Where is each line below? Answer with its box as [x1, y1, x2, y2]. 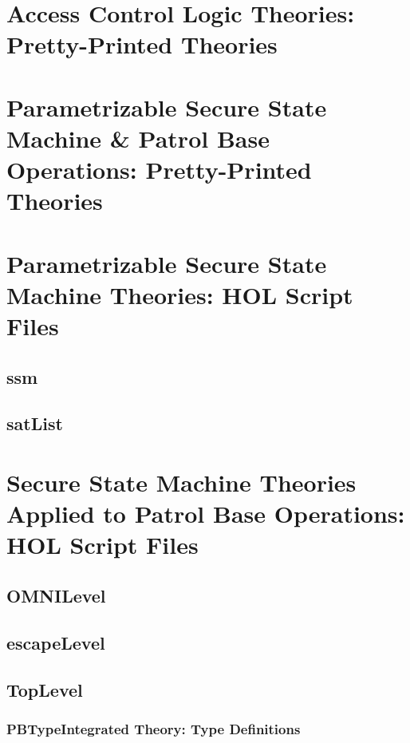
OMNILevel [6, 583, 106, 607]
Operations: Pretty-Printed [6, 153, 312, 186]
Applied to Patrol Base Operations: [6, 497, 405, 530]
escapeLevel [6, 630, 105, 654]
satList [6, 411, 63, 436]
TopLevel [6, 677, 83, 702]
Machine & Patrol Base [6, 121, 270, 154]
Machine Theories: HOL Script [6, 278, 353, 310]
